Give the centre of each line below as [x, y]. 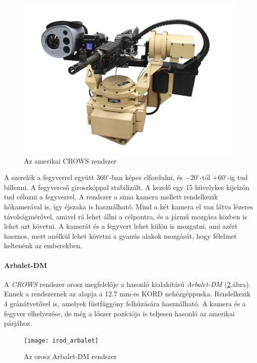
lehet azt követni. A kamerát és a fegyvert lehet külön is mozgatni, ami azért [121, 226]
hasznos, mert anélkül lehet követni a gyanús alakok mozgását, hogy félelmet [121, 235]
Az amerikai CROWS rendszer [70, 160]
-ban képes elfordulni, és [146, 177]
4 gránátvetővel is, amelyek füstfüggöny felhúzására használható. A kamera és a [125, 303]
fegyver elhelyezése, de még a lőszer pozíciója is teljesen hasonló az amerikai [120, 313]
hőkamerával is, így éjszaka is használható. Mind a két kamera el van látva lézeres [129, 206]
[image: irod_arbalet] [61, 340]
